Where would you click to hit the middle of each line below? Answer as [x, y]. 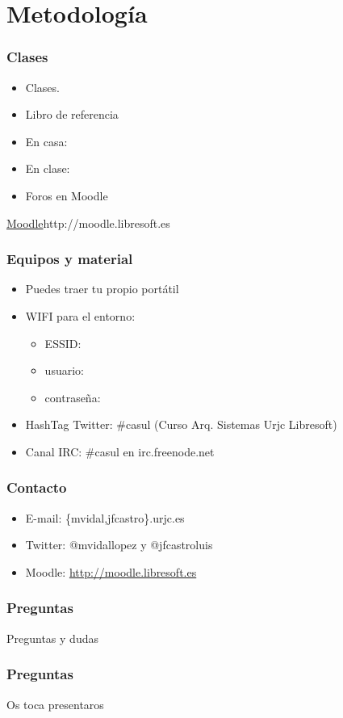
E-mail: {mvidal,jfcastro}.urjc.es [105, 517]
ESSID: [63, 343]
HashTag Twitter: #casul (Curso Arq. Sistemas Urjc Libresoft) [181, 424]
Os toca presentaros [55, 704]
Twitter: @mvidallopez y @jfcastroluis [119, 545]
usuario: [64, 370]
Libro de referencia [72, 114]
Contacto [37, 487]
